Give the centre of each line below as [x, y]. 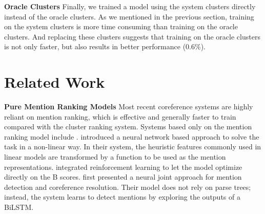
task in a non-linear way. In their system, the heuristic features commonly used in [133, 147]
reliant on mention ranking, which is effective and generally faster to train [120, 116]
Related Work [55, 82]
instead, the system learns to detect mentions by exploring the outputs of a [122, 197]
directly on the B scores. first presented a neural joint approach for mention [123, 177]
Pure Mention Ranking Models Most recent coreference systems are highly [129, 106]
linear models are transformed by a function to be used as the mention [115, 157]
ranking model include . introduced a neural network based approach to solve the [132, 136]
